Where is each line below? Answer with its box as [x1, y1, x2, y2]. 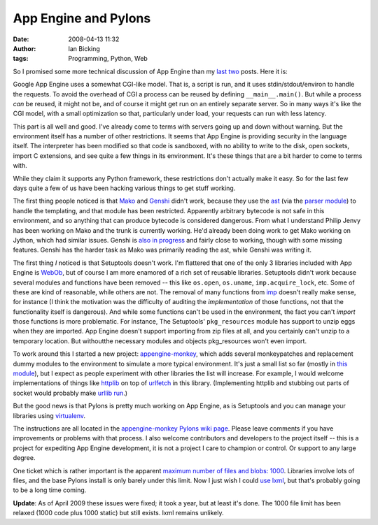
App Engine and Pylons [13, 10, 151, 26]
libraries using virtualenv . [13, 411, 86, 419]
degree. [13, 454, 36, 462]
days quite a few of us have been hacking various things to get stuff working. [13, 184, 236, 192]
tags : [13, 55, 29, 63]
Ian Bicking [68, 44, 101, 52]
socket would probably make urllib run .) [13, 389, 128, 397]
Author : [13, 44, 36, 52]
